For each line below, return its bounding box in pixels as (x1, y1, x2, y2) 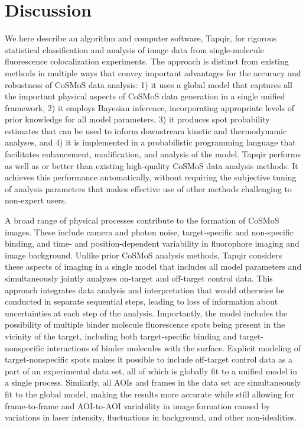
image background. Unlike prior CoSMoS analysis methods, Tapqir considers (5, 248, 282, 261)
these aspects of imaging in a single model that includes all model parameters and (5, 260, 302, 273)
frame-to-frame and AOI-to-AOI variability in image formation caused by (5, 399, 271, 412)
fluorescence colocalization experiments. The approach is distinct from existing (5, 55, 289, 67)
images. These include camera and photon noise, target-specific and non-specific (5, 225, 294, 238)
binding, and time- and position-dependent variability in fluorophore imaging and (5, 237, 300, 250)
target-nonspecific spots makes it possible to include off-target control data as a (5, 353, 293, 365)
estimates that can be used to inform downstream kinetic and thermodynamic (5, 124, 287, 137)
